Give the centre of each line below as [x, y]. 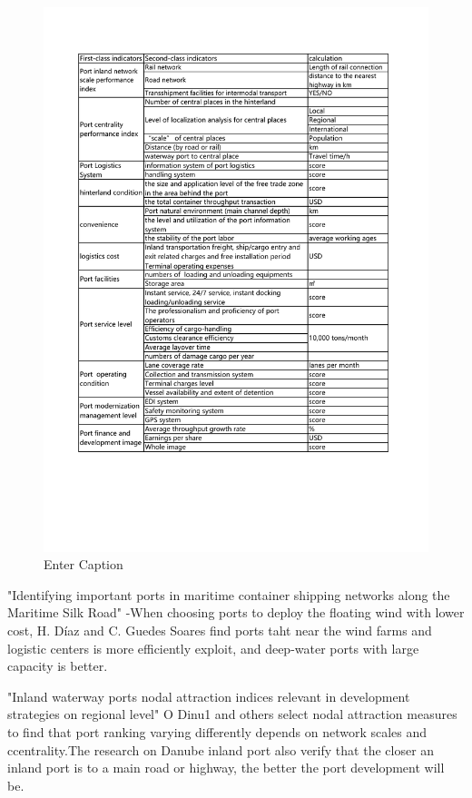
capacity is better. [58, 666]
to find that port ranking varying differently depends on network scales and [217, 732]
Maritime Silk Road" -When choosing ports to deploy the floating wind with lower [236, 612]
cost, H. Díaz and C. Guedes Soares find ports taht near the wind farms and [220, 631]
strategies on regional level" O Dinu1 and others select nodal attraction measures [232, 714]
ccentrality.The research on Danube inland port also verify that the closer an [221, 749]
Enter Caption [84, 564]
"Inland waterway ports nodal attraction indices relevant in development [209, 696]
